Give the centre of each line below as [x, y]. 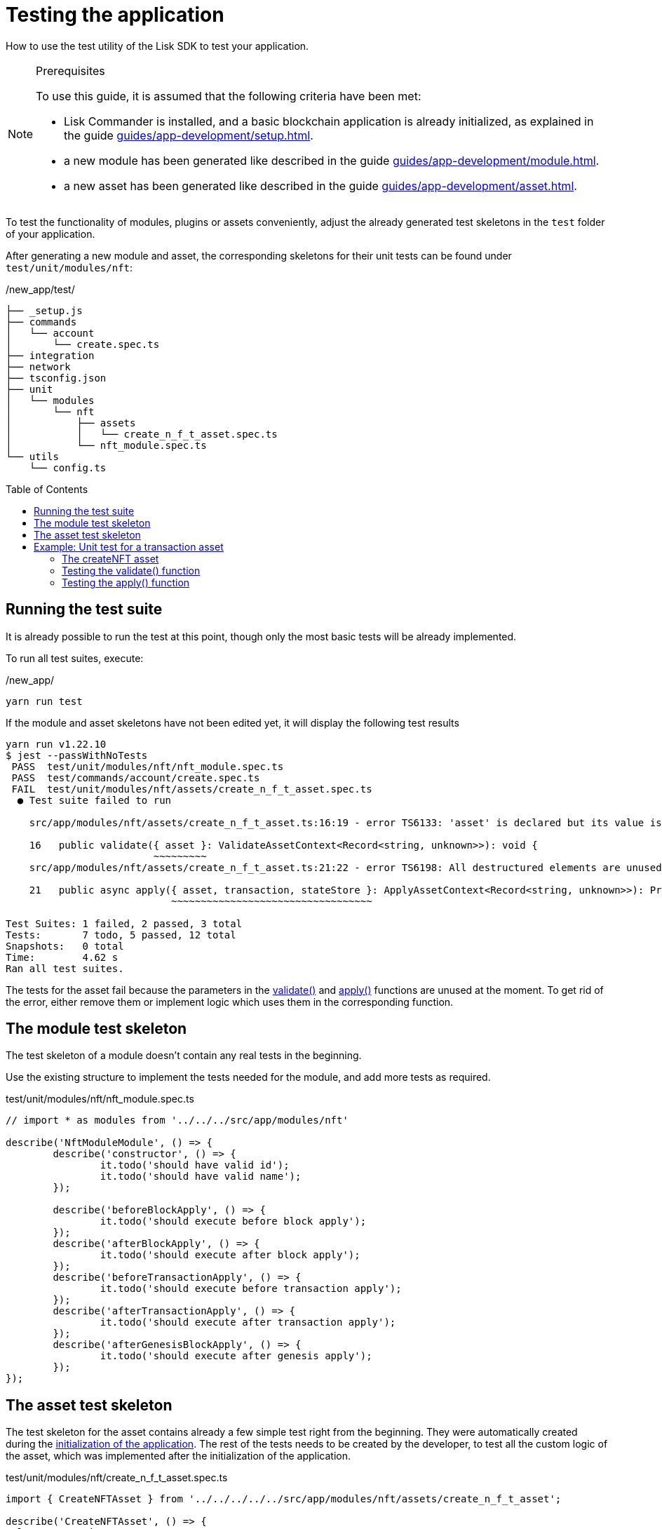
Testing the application [115, 15]
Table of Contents [47, 489]
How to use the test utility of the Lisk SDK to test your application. [157, 46]
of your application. [50, 234]
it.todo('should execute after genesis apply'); [236, 1356]
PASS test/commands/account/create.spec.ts [136, 777]
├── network [38, 366]
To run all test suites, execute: [75, 658]
